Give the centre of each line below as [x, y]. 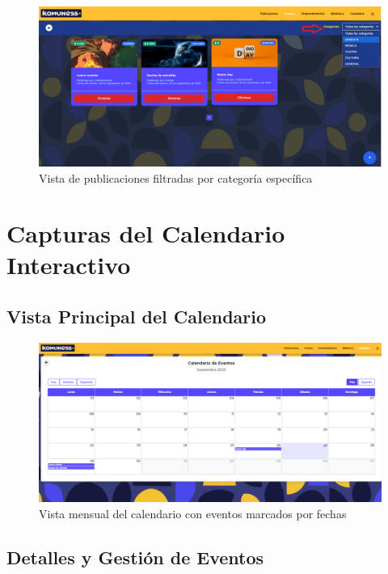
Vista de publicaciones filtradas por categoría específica [176, 177]
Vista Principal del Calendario [137, 317]
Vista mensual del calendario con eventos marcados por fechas [193, 513]
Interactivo [69, 265]
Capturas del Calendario [146, 233]
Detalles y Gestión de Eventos [135, 557]
